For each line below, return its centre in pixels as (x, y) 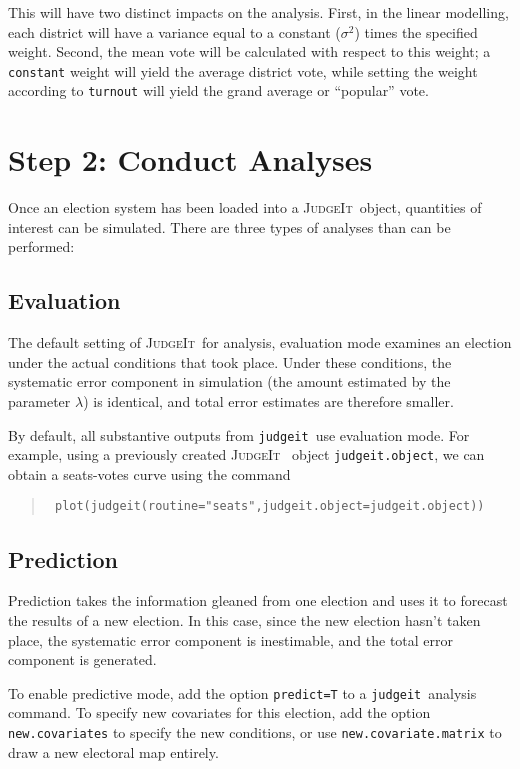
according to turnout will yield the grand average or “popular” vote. (218, 90)
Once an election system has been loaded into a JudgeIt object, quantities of (245, 207)
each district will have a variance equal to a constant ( (174, 31)
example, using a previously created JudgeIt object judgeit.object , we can (246, 454)
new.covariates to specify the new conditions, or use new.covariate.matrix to (255, 731)
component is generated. (82, 659)
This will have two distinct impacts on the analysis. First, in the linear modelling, (258, 12)
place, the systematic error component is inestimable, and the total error (231, 639)
